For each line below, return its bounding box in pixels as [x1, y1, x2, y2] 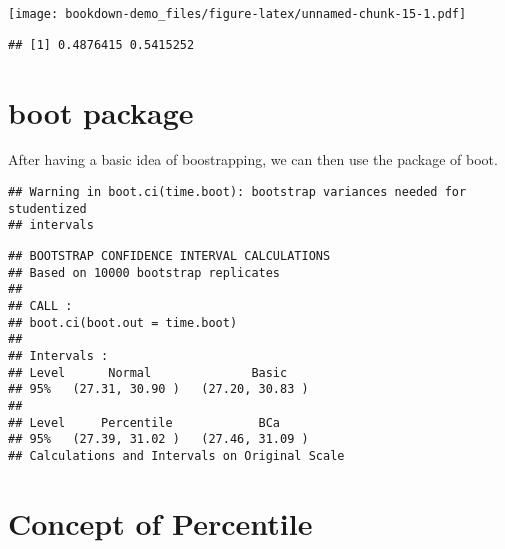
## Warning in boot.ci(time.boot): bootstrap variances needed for [8, 185, 467, 200]
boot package [8, 91, 194, 132]
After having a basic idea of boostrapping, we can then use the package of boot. [8, 149, 498, 170]
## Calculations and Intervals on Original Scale [8, 448, 345, 463]
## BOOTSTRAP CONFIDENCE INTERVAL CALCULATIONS [8, 249, 331, 263]
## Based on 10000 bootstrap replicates [8, 265, 281, 280]
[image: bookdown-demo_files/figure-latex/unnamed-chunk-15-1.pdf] [8, 7, 467, 21]
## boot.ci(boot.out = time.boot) [8, 315, 238, 330]
